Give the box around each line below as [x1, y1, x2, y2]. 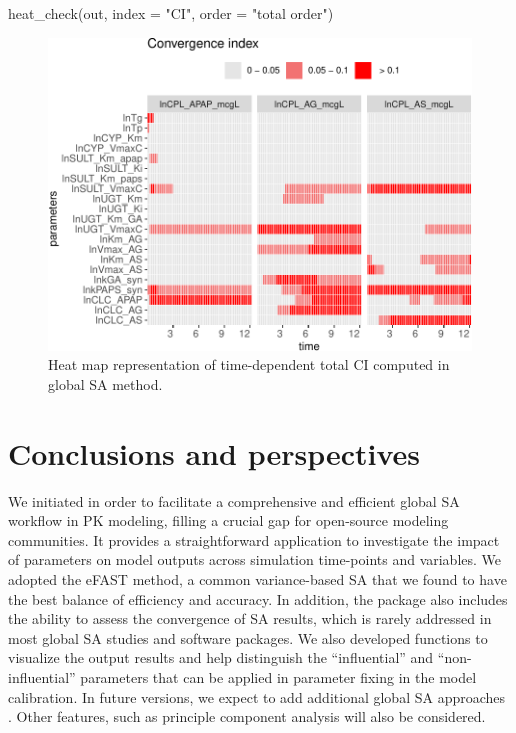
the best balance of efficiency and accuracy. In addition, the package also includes [8, 588, 508, 609]
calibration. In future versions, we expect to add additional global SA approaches [8, 686, 506, 707]
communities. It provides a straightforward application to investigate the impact [8, 529, 500, 550]
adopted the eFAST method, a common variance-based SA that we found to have [8, 569, 507, 590]
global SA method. [48, 373, 163, 394]
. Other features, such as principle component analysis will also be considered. [8, 706, 486, 727]
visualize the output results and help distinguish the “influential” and [8, 647, 434, 668]
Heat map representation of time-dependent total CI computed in [48, 354, 450, 375]
